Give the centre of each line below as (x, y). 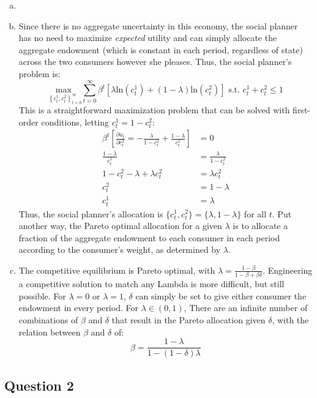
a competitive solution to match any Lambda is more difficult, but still (151, 284)
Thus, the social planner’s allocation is (91, 213)
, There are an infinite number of (246, 308)
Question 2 (39, 385)
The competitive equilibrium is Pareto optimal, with (117, 270)
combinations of (48, 320)
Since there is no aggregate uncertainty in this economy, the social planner (158, 25)
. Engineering (288, 270)
